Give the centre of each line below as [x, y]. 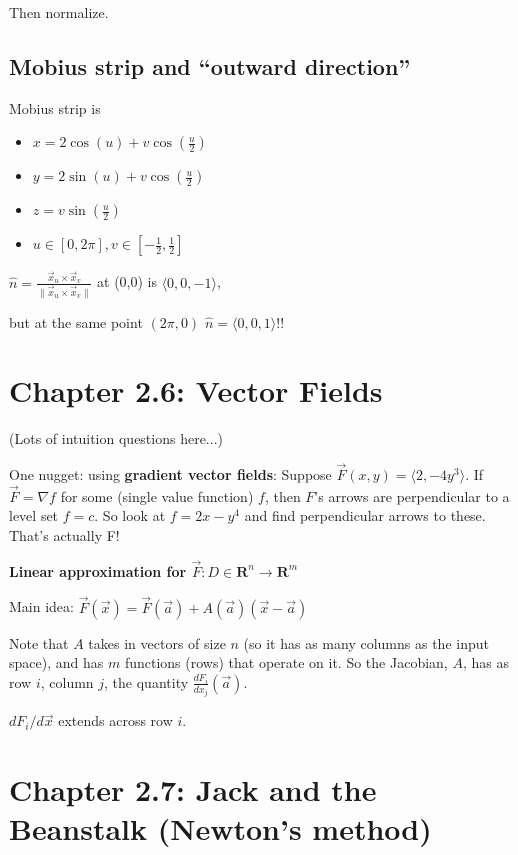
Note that [39, 642]
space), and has [56, 662]
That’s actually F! [64, 535]
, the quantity [146, 681]
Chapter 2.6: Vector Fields [196, 390]
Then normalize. [59, 12]
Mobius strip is [55, 107]
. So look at [130, 515]
